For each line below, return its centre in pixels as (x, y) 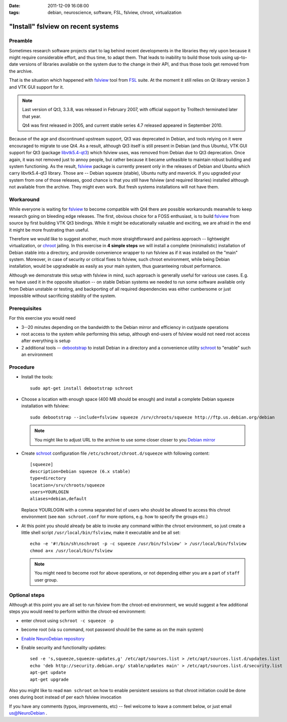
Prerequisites (25, 308)
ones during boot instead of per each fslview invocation (65, 697)
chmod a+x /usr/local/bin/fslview (71, 550)
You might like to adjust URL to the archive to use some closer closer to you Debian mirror (125, 440)
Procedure (22, 367)
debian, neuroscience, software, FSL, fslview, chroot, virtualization (115, 13)
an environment (37, 354)
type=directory (48, 478)
